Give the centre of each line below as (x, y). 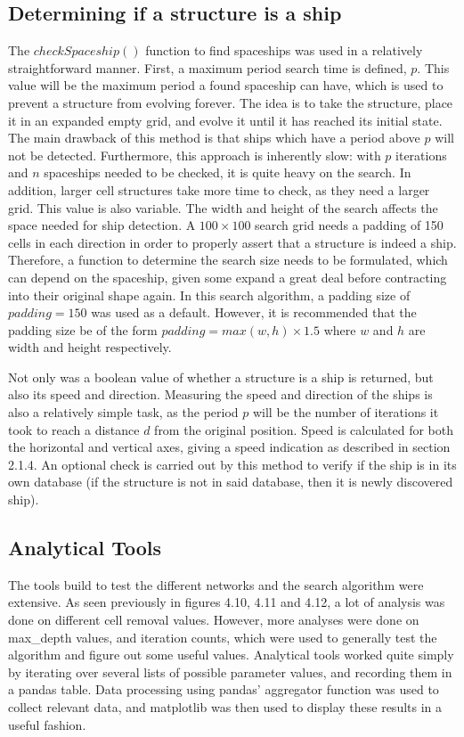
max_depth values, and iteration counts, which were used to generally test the (223, 637)
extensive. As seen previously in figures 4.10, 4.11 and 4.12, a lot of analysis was (227, 602)
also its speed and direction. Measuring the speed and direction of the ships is (220, 394)
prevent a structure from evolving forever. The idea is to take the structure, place (231, 102)
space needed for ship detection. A (102, 225)
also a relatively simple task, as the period (123, 412)
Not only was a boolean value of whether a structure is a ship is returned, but (221, 377)
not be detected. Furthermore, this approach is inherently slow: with (195, 155)
